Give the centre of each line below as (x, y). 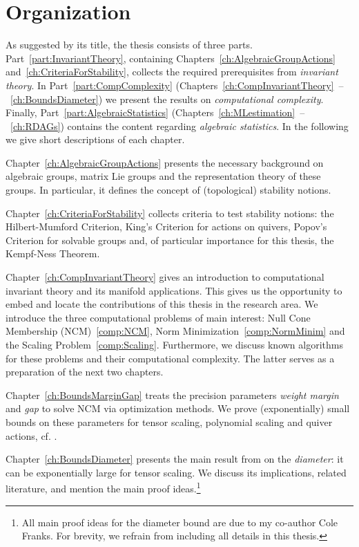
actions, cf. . (31, 435)
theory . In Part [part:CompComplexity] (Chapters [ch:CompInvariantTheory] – (175, 85)
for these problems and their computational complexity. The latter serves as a (170, 358)
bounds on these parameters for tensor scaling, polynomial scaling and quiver (169, 421)
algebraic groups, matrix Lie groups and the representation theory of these (163, 176)
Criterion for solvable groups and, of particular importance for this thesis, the (170, 240)
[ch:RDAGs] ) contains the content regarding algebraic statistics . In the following (179, 126)
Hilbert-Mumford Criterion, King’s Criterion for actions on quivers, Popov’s (166, 226)
